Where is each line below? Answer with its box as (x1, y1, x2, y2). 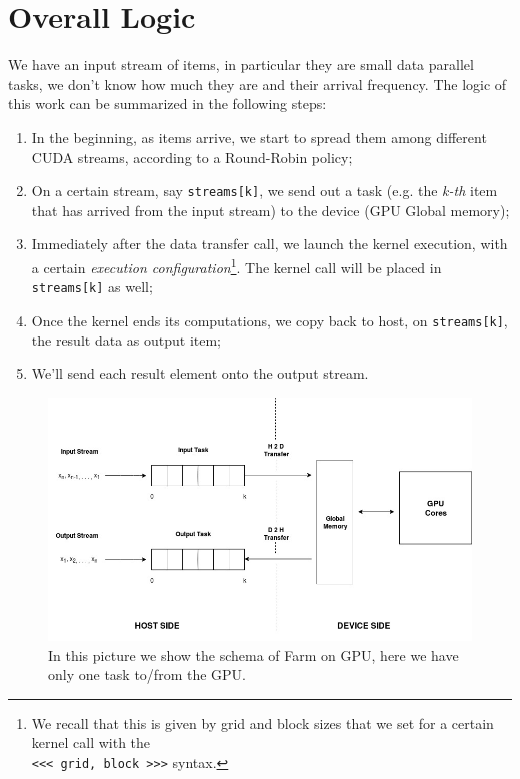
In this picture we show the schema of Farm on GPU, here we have (48, 644, 459, 665)
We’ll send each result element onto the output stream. (31, 363, 369, 384)
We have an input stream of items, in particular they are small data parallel (8, 54, 474, 75)
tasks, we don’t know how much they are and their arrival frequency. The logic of (8, 73, 507, 94)
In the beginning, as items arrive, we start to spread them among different (31, 126, 487, 147)
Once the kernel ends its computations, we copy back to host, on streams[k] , (31, 309, 508, 330)
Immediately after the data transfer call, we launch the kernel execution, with (31, 233, 508, 254)
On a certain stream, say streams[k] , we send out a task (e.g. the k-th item (31, 180, 498, 201)
